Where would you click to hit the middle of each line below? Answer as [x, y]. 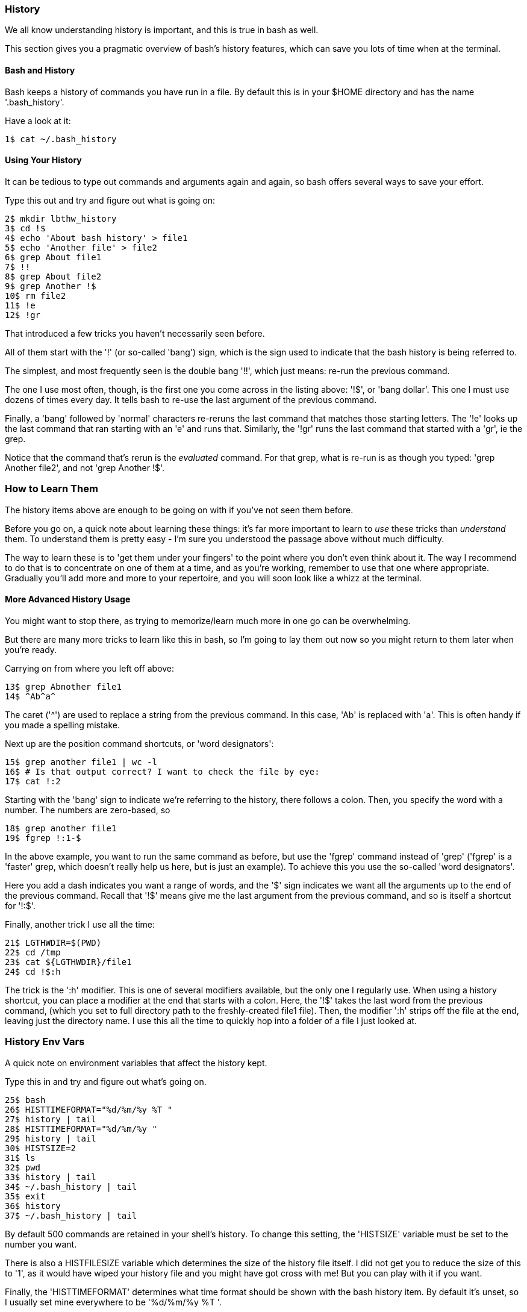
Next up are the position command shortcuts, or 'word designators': [139, 743]
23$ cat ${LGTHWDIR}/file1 [68, 962]
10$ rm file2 [36, 295]
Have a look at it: [38, 120]
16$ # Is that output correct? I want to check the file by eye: [162, 771]
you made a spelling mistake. [63, 725]
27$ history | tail [51, 1119]
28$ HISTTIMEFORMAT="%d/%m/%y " [81, 1129]
